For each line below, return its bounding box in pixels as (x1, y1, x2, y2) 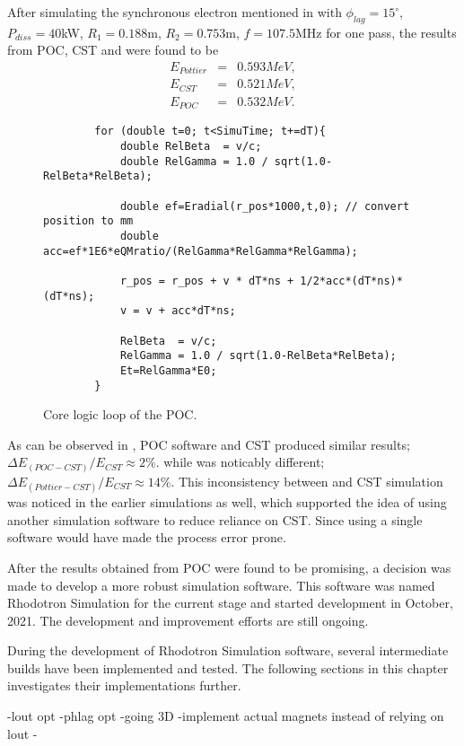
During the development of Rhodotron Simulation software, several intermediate (7, 641, 449, 660)
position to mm (43, 215, 134, 228)
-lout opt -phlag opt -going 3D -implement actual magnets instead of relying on (7, 707, 444, 725)
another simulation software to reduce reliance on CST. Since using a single (7, 510, 423, 529)
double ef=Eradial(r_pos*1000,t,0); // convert (119, 199, 410, 213)
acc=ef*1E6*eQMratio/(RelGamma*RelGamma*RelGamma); (43, 244, 358, 258)
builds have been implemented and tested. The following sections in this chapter (7, 658, 449, 677)
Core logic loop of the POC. (43, 405, 197, 424)
